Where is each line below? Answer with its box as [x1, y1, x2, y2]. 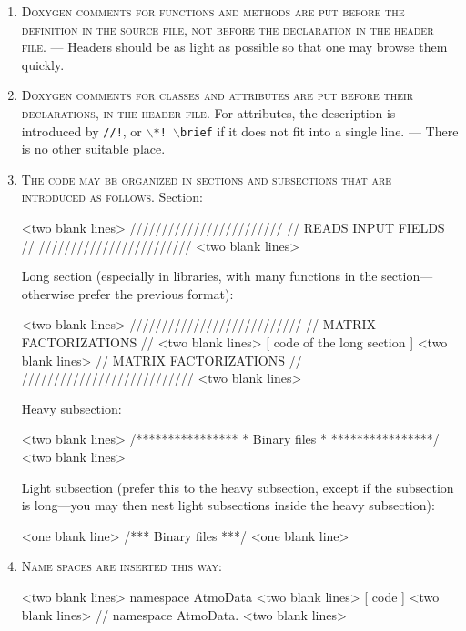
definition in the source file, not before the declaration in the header [21, 19, 434, 38]
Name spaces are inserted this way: [21, 556, 222, 576]
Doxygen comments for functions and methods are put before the [21, 2, 405, 20]
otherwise [21, 284, 75, 303]
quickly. [21, 55, 65, 74]
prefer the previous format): [78, 284, 234, 303]
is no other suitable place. [21, 139, 166, 158]
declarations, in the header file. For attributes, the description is [21, 103, 396, 122]
